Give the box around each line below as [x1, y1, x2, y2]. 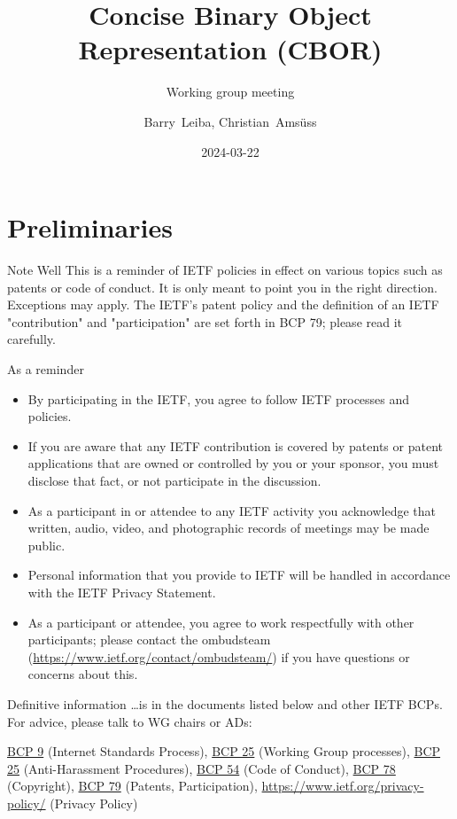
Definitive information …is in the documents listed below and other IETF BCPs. [7, 694, 443, 713]
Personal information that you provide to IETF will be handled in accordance [27, 565, 451, 584]
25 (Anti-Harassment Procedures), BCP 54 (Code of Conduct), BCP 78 [7, 759, 396, 777]
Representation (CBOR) [78, 31, 383, 67]
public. [27, 535, 66, 554]
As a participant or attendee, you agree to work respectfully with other [27, 612, 414, 631]
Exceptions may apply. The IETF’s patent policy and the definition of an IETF [7, 295, 439, 314]
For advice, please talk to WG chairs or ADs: [7, 712, 252, 730]
